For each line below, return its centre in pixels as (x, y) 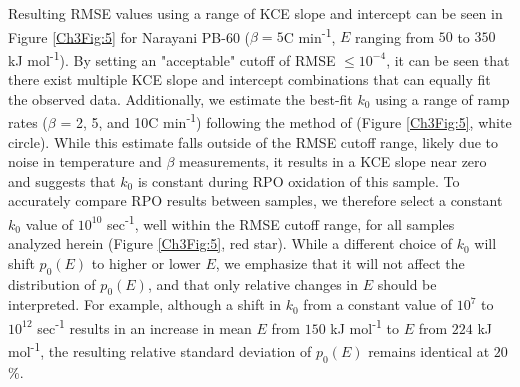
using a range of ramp (442, 98)
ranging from (395, 36)
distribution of (52, 283)
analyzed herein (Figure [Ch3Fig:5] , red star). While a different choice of (230, 243)
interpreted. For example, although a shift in (145, 304)
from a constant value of (378, 304)
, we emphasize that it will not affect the (340, 262)
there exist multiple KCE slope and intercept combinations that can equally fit (249, 79)
